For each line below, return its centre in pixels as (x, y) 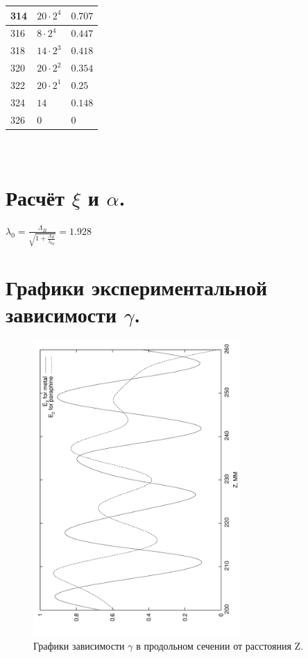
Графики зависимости (79, 646)
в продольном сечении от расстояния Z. (220, 646)
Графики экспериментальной (137, 287)
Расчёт (35, 198)
